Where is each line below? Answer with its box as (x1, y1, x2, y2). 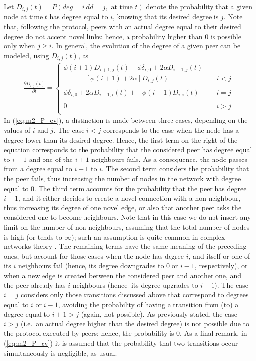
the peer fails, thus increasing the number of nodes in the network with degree (4, 173, 241, 183)
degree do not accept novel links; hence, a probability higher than (4, 31, 203, 41)
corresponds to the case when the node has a (103, 125, 239, 135)
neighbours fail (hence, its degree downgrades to (18, 260, 164, 271)
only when (4, 40, 35, 51)
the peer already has (4, 280, 66, 290)
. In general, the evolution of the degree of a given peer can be (51, 40, 241, 51)
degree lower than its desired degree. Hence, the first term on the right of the (4, 134, 238, 145)
